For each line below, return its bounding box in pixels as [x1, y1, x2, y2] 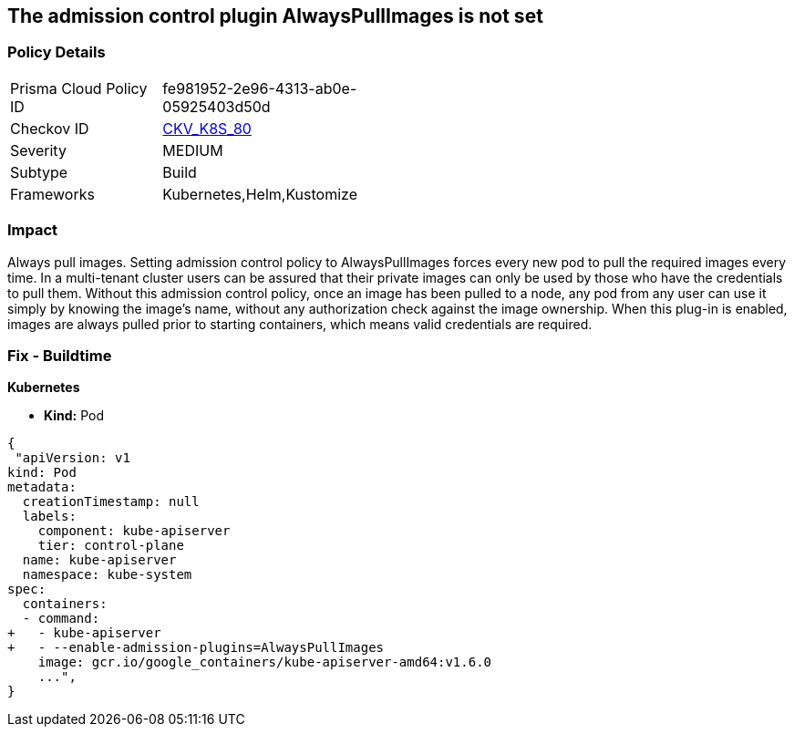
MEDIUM [162, 140, 223, 160]
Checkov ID [10, 119, 89, 138]
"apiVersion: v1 [15, 450, 130, 466]
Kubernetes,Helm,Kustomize [162, 184, 357, 203]
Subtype [10, 162, 68, 181]
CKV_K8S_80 [162, 119, 252, 138]
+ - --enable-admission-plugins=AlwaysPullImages [7, 640, 385, 656]
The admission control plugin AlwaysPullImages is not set [7, 5, 543, 27]
